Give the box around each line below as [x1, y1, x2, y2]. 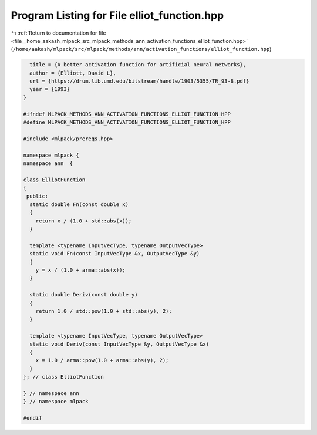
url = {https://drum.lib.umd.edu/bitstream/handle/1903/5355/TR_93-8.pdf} [29, 78, 249, 85]
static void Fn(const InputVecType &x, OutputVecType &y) [29, 250, 200, 257]
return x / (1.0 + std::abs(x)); [35, 217, 132, 224]
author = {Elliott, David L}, [29, 69, 117, 76]
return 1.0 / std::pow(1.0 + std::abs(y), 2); [35, 308, 173, 315]
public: [26, 193, 49, 200]
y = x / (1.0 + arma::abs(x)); [35, 267, 126, 274]
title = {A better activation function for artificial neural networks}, [29, 62, 247, 68]
